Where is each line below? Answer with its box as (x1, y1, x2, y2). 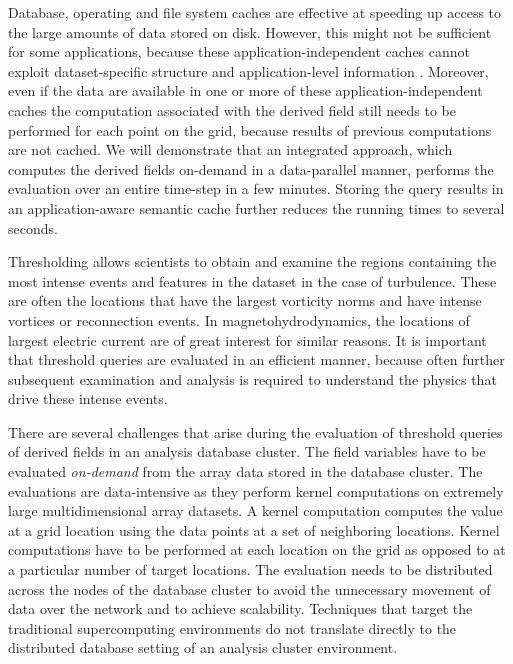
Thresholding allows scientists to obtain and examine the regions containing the (8, 251, 497, 272)
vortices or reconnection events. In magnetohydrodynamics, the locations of (8, 309, 470, 330)
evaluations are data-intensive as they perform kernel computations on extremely (8, 480, 504, 501)
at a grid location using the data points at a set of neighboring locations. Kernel (8, 519, 500, 540)
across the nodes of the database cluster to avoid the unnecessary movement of (8, 578, 491, 599)
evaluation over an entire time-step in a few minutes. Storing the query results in (8, 178, 504, 199)
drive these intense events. (8, 388, 168, 409)
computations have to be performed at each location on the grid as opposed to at (8, 539, 506, 560)
